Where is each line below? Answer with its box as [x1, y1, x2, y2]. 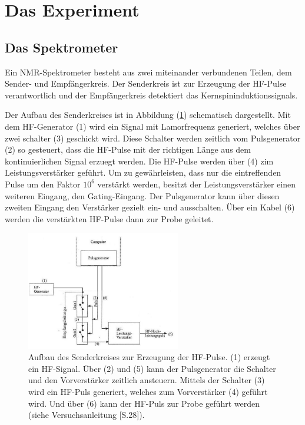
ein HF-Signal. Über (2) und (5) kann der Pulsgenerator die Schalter [28, 362, 276, 374]
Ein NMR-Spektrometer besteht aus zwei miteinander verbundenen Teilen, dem [5, 65, 292, 78]
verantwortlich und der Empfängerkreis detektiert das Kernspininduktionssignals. [5, 88, 298, 101]
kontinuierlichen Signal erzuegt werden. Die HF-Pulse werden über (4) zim [5, 154, 274, 167]
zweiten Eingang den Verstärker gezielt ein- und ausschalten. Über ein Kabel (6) [5, 201, 295, 213]
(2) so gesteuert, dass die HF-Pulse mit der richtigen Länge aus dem [5, 143, 251, 156]
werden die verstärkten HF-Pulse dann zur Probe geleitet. [5, 212, 214, 225]
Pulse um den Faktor [5, 177, 81, 190]
